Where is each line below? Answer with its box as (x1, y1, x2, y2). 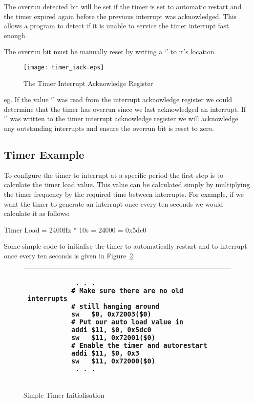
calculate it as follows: (4, 208, 70, 218)
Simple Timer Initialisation (23, 389, 105, 400)
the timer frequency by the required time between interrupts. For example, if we (4, 189, 244, 199)
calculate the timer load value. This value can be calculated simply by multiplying (4, 179, 250, 190)
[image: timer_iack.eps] (23, 64, 104, 71)
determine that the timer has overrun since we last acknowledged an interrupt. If (4, 104, 246, 114)
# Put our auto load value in (71, 318, 184, 326)
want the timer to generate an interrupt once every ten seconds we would (4, 198, 223, 209)
